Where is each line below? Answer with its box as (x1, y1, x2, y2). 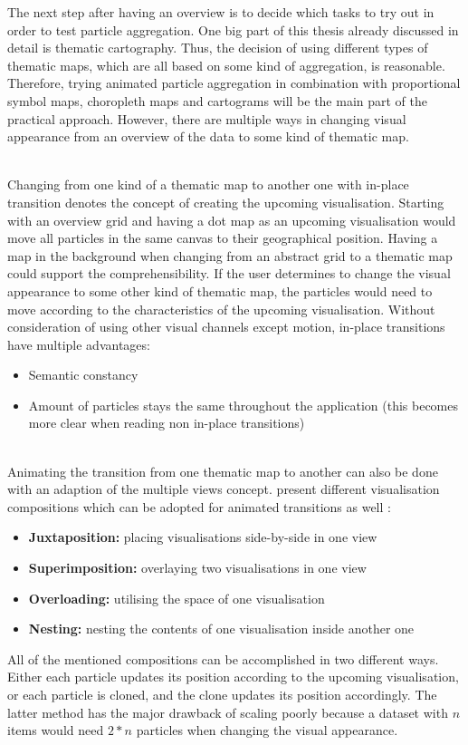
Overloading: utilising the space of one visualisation (28, 588, 325, 607)
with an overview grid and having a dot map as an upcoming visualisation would (7, 210, 456, 229)
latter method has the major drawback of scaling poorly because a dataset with (7, 702, 448, 721)
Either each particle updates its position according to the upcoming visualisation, (7, 667, 459, 686)
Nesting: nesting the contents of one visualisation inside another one (28, 619, 415, 638)
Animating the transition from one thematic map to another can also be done (7, 461, 438, 480)
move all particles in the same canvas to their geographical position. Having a (7, 228, 438, 247)
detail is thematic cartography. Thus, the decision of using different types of (7, 38, 428, 57)
